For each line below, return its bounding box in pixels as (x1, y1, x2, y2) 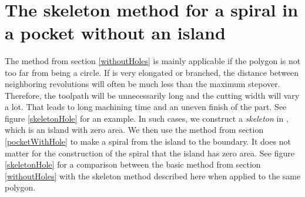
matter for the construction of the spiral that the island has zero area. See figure (5, 146, 294, 159)
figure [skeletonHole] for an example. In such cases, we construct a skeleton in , (5, 112, 289, 124)
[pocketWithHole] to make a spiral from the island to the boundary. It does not (5, 135, 291, 148)
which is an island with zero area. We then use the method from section (5, 123, 264, 136)
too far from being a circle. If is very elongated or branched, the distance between (5, 66, 299, 78)
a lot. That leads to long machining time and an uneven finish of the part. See (5, 101, 287, 113)
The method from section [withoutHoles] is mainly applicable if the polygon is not (5, 54, 301, 66)
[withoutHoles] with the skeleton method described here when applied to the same (5, 169, 301, 182)
